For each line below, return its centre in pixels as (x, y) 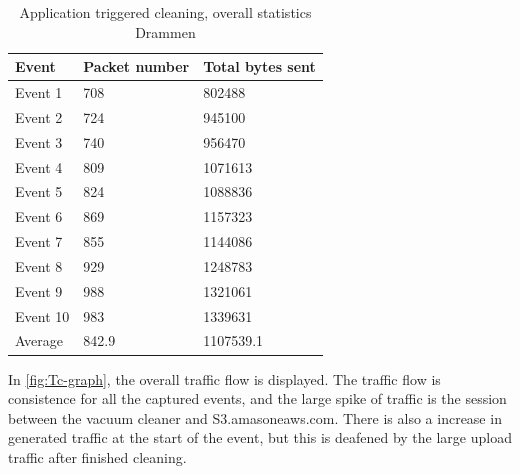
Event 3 (39, 141)
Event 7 (39, 241)
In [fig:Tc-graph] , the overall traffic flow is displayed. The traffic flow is (224, 378)
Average (39, 340)
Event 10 (42, 315)
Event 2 (39, 116)
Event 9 (39, 290)
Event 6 (39, 216)
